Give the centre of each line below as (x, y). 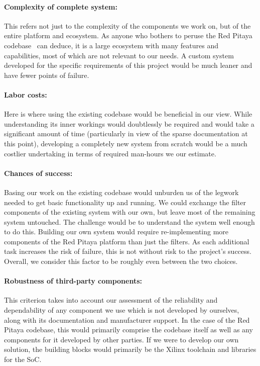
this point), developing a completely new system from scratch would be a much (126, 143)
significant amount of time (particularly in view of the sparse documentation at (126, 133)
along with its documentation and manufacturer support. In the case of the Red (127, 319)
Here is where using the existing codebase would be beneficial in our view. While (128, 114)
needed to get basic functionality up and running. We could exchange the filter (125, 202)
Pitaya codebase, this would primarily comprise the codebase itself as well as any (128, 330)
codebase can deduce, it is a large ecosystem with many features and (111, 45)
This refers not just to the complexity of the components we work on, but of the (127, 25)
